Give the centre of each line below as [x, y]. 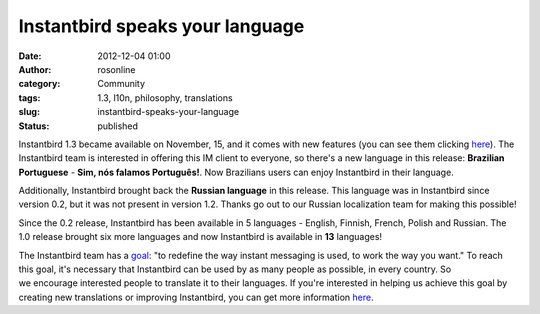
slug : [29, 112]
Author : [35, 69]
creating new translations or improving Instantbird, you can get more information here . [196, 297]
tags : [29, 97]
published [118, 126]
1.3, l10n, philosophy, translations [165, 97]
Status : [34, 126]
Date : [30, 56]
